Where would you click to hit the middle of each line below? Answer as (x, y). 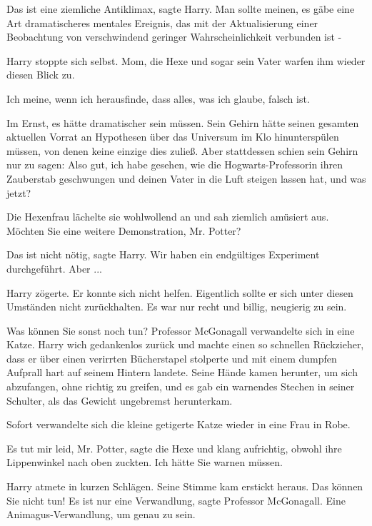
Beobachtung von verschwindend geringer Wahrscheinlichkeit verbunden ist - (174, 37)
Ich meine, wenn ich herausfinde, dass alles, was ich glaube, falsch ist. (158, 98)
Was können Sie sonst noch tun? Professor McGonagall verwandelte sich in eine (181, 330)
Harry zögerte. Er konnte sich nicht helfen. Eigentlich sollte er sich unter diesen (180, 292)
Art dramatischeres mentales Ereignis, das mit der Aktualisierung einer (162, 22)
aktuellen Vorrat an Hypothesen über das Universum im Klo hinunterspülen (173, 137)
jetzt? (19, 192)
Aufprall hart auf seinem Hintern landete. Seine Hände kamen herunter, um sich (182, 372)
